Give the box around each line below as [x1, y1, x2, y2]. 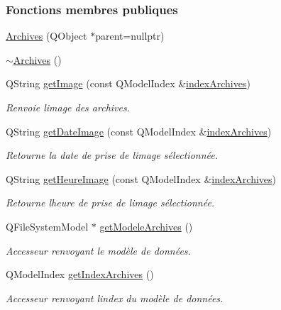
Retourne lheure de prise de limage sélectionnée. [6, 195, 215, 210]
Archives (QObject [6, 28, 87, 43]
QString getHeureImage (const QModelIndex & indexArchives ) [6, 171, 277, 186]
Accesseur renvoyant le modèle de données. [6, 243, 191, 258]
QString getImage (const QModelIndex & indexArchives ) [6, 76, 250, 91]
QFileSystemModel [6, 218, 89, 233]
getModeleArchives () [99, 218, 193, 233]
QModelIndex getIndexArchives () [6, 267, 154, 282]
